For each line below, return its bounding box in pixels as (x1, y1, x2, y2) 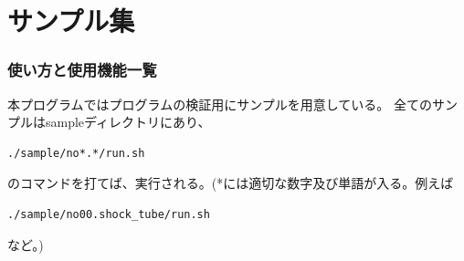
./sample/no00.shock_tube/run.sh (7, 207, 210, 221)
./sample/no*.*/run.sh (7, 146, 145, 160)
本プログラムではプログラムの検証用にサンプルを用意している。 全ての (7, 94, 432, 113)
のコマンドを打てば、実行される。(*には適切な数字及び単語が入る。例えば (7, 173, 454, 193)
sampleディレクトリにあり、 (45, 112, 211, 131)
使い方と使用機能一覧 (7, 58, 157, 81)
